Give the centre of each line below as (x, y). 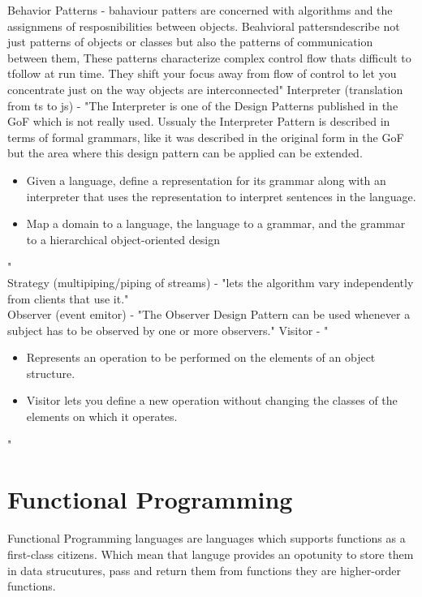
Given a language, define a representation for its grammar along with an (206, 180)
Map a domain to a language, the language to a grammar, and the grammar (216, 223)
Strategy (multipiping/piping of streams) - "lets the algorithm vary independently (211, 282)
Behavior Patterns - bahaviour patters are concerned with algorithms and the (200, 10)
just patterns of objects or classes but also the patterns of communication (190, 42)
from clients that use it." (68, 298)
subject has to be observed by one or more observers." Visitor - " (168, 330)
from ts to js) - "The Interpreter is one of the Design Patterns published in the (203, 105)
